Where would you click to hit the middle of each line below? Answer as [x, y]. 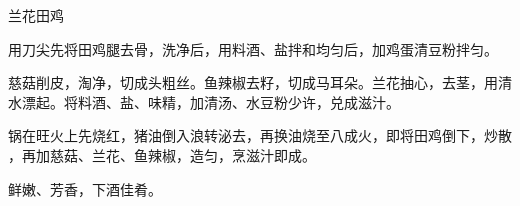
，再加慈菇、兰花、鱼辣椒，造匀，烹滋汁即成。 [162, 154]
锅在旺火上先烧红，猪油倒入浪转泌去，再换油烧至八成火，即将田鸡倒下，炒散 [260, 135]
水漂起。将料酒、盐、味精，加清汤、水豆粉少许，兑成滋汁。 [204, 101]
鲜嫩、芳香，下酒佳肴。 [85, 188]
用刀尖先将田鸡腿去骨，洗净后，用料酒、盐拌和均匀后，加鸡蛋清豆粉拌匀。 [253, 48]
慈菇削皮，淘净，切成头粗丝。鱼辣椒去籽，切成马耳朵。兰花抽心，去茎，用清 [260, 82]
